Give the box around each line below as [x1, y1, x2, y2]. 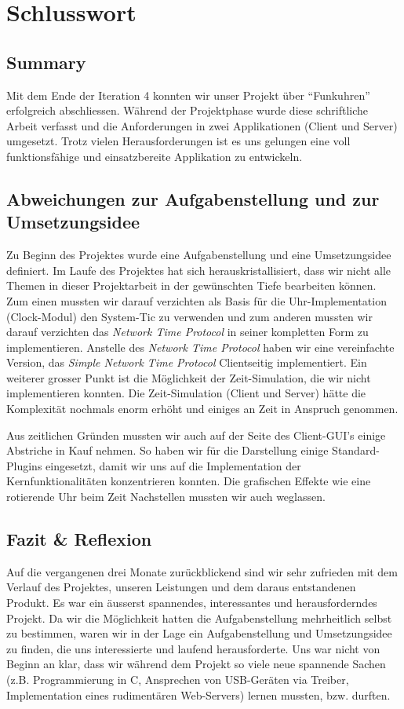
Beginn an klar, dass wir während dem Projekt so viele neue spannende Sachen [6, 656, 386, 672]
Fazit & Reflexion [6, 527, 152, 551]
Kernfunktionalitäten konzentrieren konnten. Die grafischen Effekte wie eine [6, 473, 371, 489]
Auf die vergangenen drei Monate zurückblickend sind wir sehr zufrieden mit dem [6, 563, 398, 579]
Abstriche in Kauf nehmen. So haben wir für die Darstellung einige [6, 442, 329, 459]
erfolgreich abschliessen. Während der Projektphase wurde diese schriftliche [6, 102, 368, 119]
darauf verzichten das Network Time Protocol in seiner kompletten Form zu [6, 323, 369, 340]
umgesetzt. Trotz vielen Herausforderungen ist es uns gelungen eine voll [6, 133, 351, 149]
